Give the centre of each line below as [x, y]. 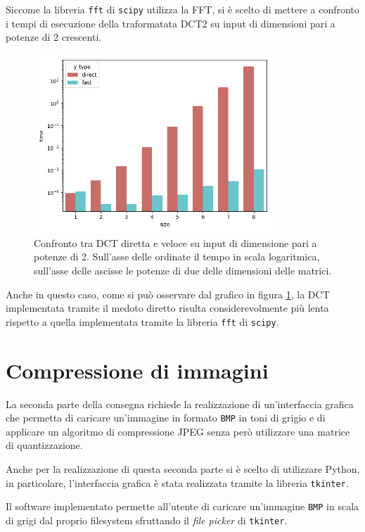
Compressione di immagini [137, 370]
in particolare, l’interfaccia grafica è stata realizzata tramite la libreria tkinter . [177, 482]
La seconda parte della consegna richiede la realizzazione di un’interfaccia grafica [180, 404]
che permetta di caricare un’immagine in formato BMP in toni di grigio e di [166, 418]
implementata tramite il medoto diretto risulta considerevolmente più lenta [167, 308]
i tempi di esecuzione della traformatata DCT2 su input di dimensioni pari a [171, 23]
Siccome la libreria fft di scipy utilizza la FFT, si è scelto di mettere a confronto [182, 9]
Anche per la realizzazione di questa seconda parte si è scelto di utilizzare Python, [183, 469]
